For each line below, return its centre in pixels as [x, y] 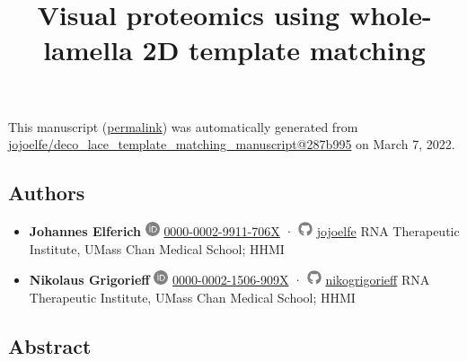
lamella [88, 50]
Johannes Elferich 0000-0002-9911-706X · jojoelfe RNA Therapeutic [244, 230]
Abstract [50, 345]
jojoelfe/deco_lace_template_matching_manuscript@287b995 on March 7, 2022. [232, 144]
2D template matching [284, 50]
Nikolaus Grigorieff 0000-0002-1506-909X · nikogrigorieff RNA [229, 280]
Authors [47, 193]
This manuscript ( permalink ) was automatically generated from [183, 126]
